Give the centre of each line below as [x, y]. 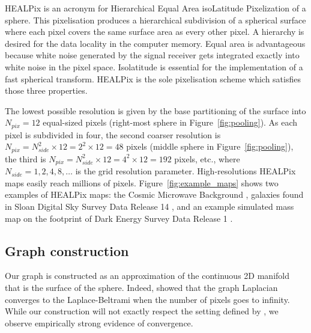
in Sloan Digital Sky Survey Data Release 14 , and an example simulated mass [149, 206]
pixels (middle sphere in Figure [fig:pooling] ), [210, 146]
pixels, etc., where [207, 158]
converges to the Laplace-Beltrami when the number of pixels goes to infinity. [147, 299]
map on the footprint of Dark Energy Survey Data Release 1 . [119, 218]
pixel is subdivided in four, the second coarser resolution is [113, 134]
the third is [26, 158]
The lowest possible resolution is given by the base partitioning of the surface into [155, 110]
